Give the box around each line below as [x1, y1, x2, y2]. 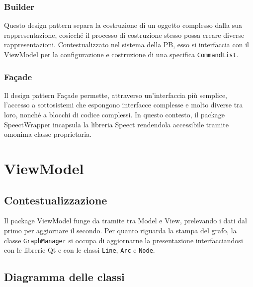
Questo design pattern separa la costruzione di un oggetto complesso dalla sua [4, 20, 242, 30]
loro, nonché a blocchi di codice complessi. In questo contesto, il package [4, 109, 225, 120]
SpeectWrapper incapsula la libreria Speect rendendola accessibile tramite [4, 119, 229, 129]
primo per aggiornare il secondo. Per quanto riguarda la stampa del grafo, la [4, 225, 237, 236]
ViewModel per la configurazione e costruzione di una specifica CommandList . [4, 49, 239, 59]
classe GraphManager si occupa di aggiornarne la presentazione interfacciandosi [4, 235, 243, 245]
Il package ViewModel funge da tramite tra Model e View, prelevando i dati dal [4, 215, 247, 226]
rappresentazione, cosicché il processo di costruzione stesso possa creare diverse [4, 29, 245, 40]
